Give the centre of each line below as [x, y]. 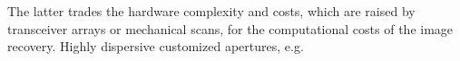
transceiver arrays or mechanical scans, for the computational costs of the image [230, 28]
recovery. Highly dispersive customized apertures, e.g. [156, 46]
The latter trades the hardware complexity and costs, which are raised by [211, 11]
